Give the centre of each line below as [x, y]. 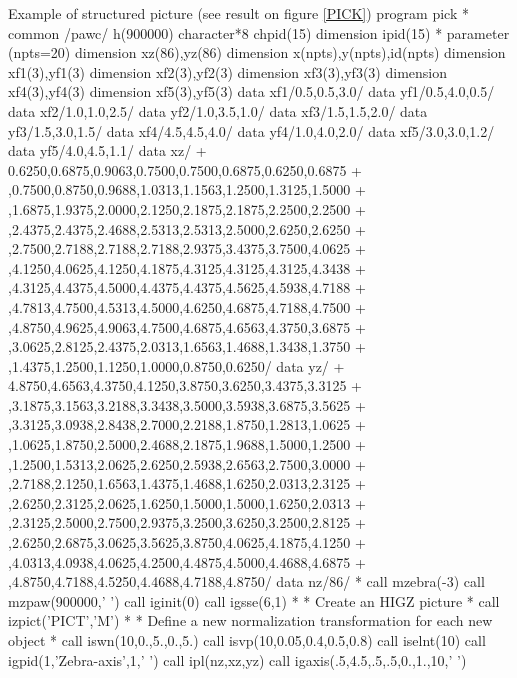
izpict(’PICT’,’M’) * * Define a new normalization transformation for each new [250, 620]
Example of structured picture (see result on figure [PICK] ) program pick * [238, 13]
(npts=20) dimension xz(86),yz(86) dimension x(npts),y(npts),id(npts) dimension [257, 52]
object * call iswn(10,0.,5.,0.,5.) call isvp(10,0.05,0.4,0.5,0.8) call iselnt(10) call [247, 640]
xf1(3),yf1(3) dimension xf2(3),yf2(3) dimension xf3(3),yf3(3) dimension [227, 71]
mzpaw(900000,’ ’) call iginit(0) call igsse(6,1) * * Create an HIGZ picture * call [254, 600]
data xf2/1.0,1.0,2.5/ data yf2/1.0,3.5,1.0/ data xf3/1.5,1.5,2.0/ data [218, 110]
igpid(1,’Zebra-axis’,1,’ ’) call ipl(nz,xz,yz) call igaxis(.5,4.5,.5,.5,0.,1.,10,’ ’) [237, 659]
